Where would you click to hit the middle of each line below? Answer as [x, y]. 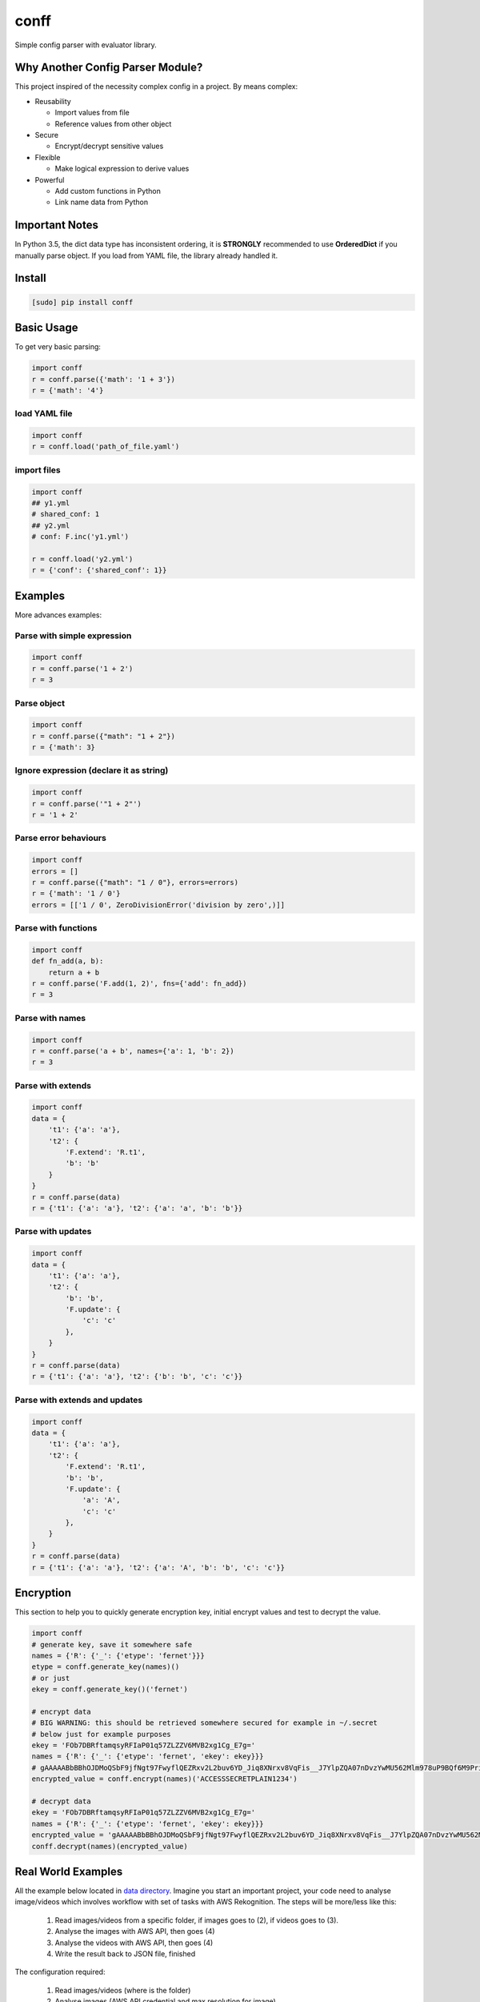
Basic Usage [46, 328]
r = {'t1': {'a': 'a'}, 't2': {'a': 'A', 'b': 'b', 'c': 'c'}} [158, 1567]
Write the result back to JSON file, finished [125, 1954]
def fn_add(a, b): [68, 961]
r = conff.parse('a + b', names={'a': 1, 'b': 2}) [133, 1051]
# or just [51, 1678]
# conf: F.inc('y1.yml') [80, 537]
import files [38, 470]
